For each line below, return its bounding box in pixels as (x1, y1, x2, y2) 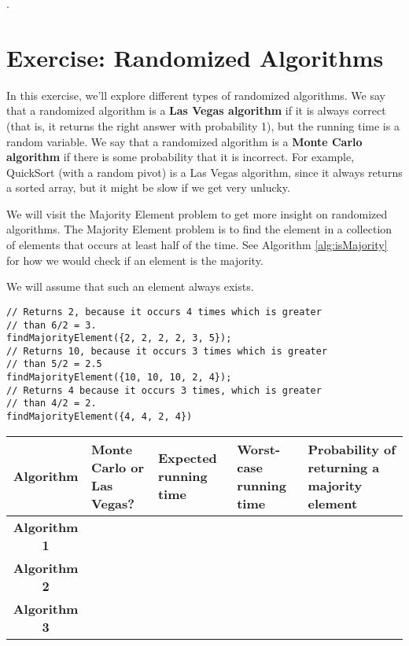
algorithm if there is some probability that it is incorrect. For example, (6, 149, 355, 165)
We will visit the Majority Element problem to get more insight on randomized (6, 205, 388, 222)
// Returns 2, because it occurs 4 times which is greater (6, 306, 322, 317)
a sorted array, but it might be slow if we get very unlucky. (6, 179, 290, 196)
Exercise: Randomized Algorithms (6, 41, 384, 73)
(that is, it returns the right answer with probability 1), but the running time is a (6, 117, 400, 134)
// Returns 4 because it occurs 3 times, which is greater (6, 384, 322, 396)
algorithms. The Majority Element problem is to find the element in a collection (6, 221, 392, 237)
